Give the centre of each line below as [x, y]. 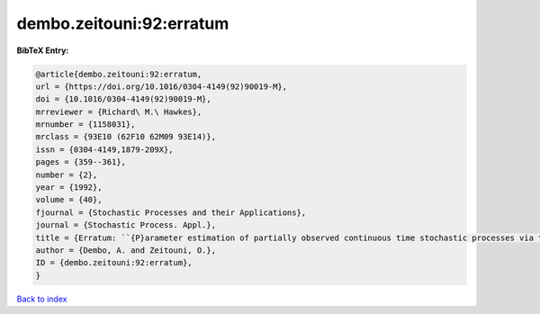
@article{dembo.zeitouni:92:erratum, [119, 74]
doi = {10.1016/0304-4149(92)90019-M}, [123, 99]
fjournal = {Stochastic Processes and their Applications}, [171, 212]
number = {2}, [67, 175]
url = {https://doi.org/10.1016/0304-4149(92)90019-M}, [162, 86]
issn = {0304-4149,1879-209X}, [105, 149]
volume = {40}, [69, 200]
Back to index [42, 299]
